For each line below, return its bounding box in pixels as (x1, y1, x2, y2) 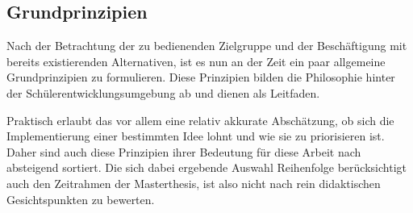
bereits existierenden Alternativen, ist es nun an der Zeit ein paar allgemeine (6, 52, 386, 69)
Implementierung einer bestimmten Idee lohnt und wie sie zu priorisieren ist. (6, 127, 385, 144)
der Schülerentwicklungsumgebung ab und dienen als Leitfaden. (6, 84, 320, 101)
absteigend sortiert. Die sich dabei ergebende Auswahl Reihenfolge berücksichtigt (6, 159, 407, 176)
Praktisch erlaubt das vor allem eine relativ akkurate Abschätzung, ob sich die (6, 111, 394, 128)
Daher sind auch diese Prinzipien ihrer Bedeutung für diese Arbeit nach (6, 143, 361, 160)
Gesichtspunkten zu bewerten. (6, 190, 155, 207)
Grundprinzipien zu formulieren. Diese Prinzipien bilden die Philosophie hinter (6, 69, 395, 86)
